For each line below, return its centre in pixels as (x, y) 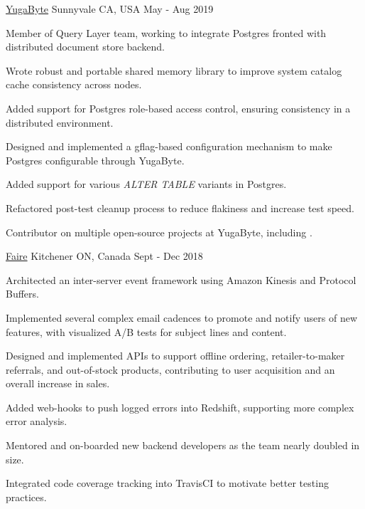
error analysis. (37, 421)
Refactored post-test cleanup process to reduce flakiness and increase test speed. (180, 208)
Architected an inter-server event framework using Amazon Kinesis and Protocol (181, 279)
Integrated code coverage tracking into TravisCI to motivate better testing (167, 483)
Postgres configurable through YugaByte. (95, 160)
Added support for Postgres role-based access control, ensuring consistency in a (178, 108)
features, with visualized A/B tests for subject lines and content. (146, 331)
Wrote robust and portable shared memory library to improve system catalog (174, 70)
